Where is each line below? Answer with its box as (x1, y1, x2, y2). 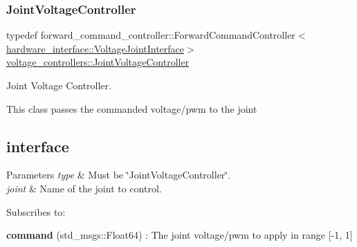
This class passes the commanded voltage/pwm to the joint (6, 101, 257, 116)
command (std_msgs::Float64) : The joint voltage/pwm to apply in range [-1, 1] (6, 228, 353, 242)
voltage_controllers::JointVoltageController (6, 55, 190, 69)
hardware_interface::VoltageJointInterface (6, 41, 185, 55)
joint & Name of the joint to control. (6, 181, 162, 195)
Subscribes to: (6, 204, 66, 219)
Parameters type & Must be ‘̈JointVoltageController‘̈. (6, 167, 231, 182)
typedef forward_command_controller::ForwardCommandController (6, 28, 295, 42)
